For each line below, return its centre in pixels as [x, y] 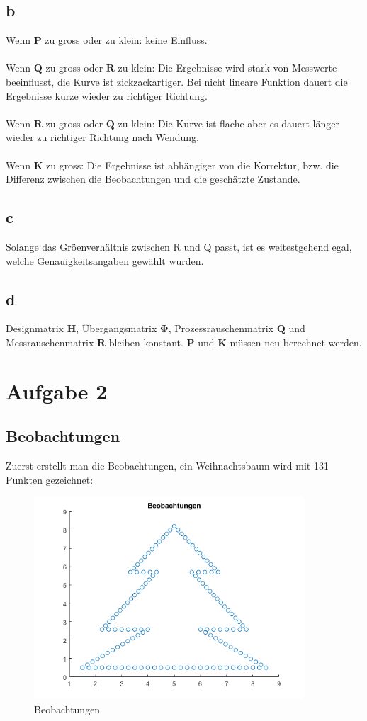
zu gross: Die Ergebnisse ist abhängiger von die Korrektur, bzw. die [192, 165]
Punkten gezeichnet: [50, 479]
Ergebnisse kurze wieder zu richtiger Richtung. [107, 95]
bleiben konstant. [146, 342]
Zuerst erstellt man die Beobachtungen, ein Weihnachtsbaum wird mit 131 [167, 466]
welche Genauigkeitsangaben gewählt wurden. [105, 260]
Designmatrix [35, 328]
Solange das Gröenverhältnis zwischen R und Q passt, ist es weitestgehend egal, [179, 246]
